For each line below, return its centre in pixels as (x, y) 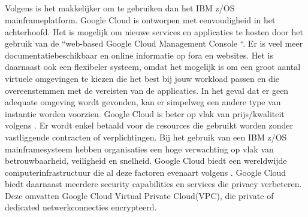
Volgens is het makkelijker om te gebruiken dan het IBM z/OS (120, 8)
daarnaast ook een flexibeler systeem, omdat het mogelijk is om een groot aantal (153, 67)
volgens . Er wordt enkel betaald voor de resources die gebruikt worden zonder (149, 125)
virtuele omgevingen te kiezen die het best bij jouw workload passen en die (142, 78)
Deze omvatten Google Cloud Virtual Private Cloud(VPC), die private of (139, 195)
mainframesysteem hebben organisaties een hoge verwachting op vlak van (139, 149)
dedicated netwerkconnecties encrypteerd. (81, 207)
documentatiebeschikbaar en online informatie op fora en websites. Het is (139, 55)
